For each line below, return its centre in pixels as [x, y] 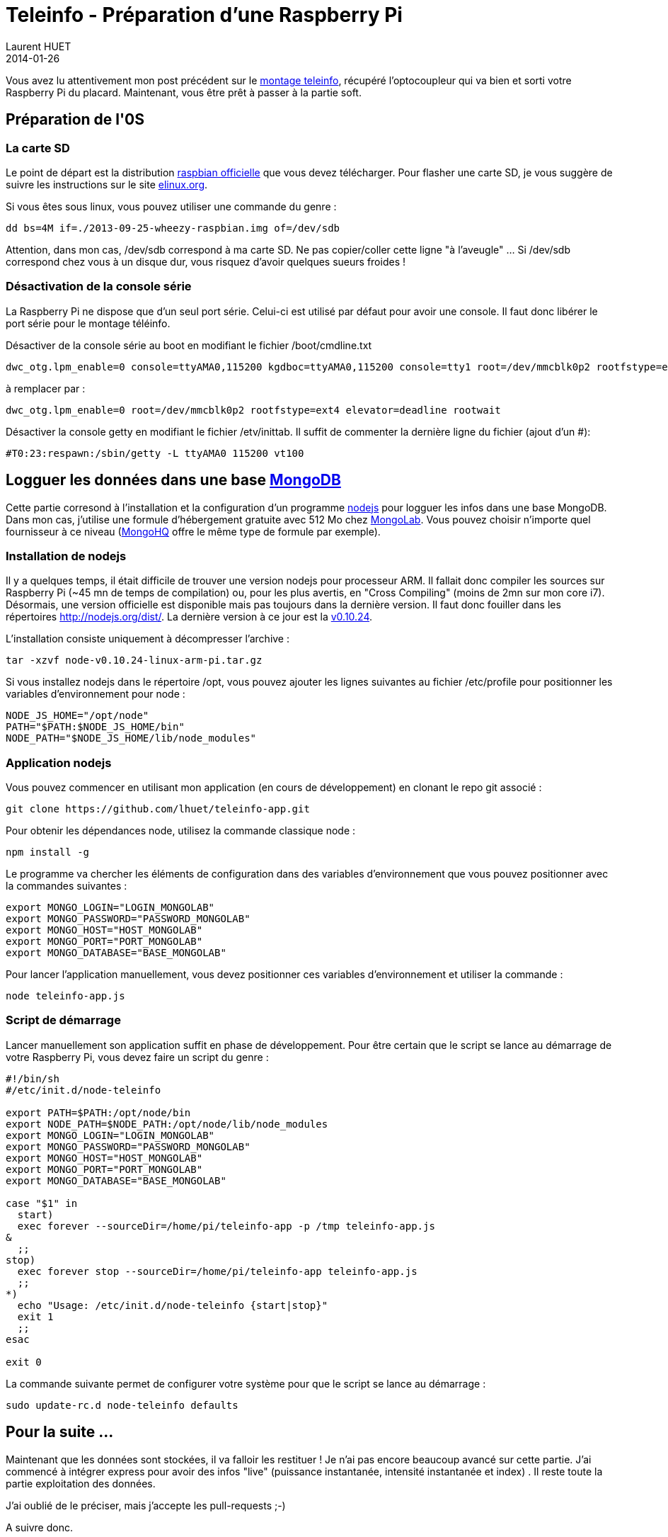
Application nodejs [59, 762]
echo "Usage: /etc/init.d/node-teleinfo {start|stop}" [173, 1305]
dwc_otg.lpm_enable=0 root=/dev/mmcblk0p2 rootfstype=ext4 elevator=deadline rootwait [253, 410]
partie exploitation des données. [81, 1483]
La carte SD [38, 148]
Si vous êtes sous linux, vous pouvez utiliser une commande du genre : [171, 206]
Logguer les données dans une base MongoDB [173, 480]
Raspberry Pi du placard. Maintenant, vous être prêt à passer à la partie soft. [184, 92]
